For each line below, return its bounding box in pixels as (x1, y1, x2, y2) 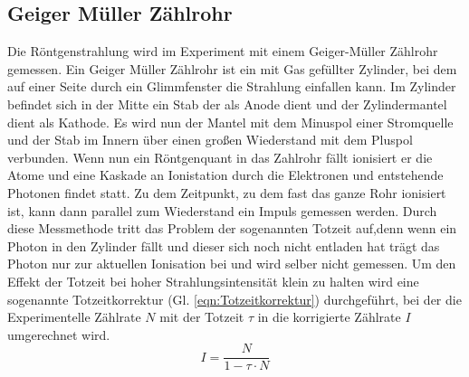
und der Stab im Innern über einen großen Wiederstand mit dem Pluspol (7, 130, 413, 149)
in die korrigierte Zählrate (257, 307, 401, 326)
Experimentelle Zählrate (7, 307, 141, 326)
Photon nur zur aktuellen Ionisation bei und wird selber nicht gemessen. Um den (7, 254, 456, 273)
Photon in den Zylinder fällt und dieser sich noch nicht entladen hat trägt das (7, 236, 440, 255)
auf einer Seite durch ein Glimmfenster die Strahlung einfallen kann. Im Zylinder (7, 77, 456, 96)
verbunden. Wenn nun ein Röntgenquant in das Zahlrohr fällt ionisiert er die (7, 147, 433, 166)
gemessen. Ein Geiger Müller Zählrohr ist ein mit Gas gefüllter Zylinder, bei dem (7, 59, 457, 78)
